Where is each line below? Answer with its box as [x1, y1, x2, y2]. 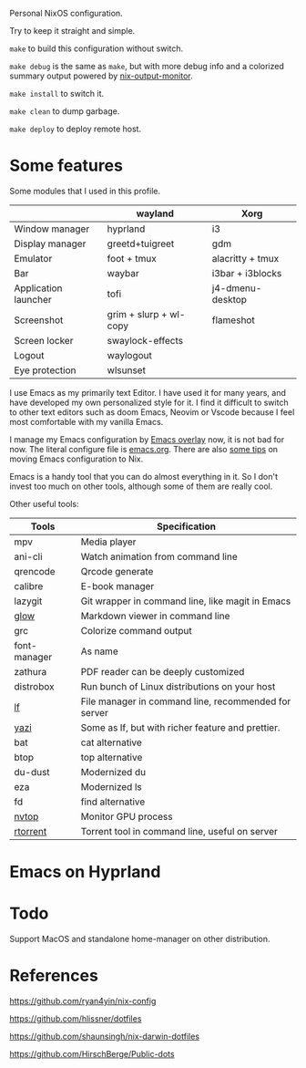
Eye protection [14, 364, 76, 377]
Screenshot [14, 314, 64, 327]
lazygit [14, 595, 43, 607]
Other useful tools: [9, 498, 79, 509]
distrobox [14, 679, 55, 692]
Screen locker [14, 334, 74, 347]
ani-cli [14, 550, 43, 563]
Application [14, 282, 63, 295]
